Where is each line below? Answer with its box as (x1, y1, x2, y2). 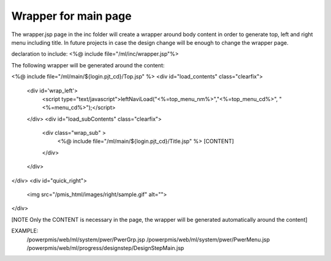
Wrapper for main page (11, 9, 132, 23)
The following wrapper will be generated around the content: (11, 61, 165, 69)
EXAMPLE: (11, 227, 39, 235)
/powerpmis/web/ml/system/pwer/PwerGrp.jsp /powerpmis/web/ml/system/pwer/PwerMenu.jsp (26, 236, 270, 243)
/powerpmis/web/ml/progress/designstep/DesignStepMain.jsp (26, 244, 185, 251)
